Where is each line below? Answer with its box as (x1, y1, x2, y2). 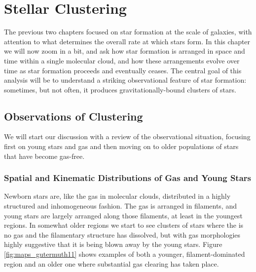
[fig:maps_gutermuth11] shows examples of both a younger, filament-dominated (4, 249, 245, 259)
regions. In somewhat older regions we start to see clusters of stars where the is (4, 220, 244, 230)
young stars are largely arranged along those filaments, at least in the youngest (4, 210, 243, 220)
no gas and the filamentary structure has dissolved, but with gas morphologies (4, 229, 241, 240)
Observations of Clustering (4, 108, 143, 123)
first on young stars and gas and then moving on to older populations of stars (4, 141, 239, 151)
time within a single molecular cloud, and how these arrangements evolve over (4, 55, 240, 65)
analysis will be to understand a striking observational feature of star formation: (4, 75, 247, 85)
